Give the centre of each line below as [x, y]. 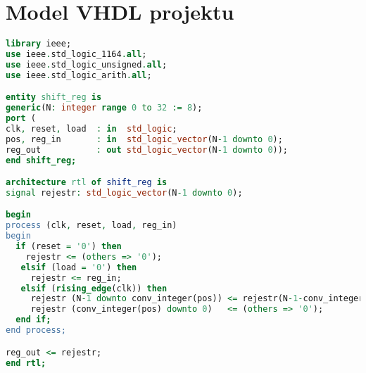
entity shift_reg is [54, 97]
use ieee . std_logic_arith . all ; [79, 75]
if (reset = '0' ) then [69, 247]
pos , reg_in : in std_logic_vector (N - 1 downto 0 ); [144, 139]
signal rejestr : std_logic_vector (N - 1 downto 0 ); [124, 192]
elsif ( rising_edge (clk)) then [94, 288]
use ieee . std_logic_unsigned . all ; [87, 64]
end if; [33, 320]
